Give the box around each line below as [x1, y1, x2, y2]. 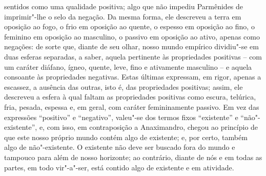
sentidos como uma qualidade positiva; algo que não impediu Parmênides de [4, 1, 243, 11]
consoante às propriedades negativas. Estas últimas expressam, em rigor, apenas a [4, 71, 261, 82]
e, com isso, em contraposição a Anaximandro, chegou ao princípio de [39, 122, 258, 132]
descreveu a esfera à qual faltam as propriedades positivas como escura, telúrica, [4, 91, 256, 102]
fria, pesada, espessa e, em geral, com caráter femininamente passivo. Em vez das [4, 101, 259, 112]
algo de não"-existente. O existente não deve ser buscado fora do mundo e [4, 142, 235, 152]
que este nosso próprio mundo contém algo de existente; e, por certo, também [4, 131, 248, 142]
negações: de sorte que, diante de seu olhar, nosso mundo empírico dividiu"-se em [4, 41, 259, 52]
